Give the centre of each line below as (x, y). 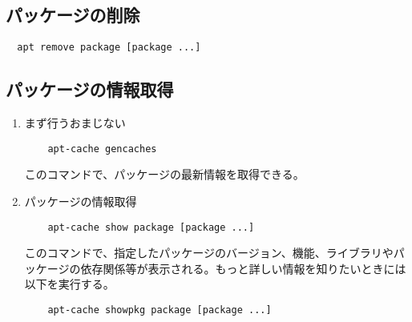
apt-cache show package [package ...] (151, 227)
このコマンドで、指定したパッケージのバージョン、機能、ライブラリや (209, 253)
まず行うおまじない (75, 123)
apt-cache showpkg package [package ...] (160, 310)
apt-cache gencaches (102, 149)
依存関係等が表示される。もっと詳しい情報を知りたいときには (243, 268)
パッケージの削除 (73, 15)
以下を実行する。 (69, 284)
